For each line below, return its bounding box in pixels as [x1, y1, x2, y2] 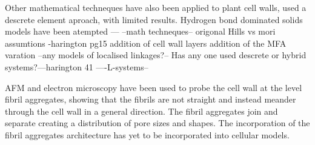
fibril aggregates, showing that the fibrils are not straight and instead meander [5, 93, 296, 106]
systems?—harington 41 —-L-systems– [5, 60, 148, 73]
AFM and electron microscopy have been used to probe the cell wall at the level [5, 81, 302, 93]
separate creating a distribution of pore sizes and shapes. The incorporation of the [5, 116, 310, 129]
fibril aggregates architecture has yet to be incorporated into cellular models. [5, 128, 290, 141]
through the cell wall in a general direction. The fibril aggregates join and [5, 104, 278, 117]
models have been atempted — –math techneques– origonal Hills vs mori [5, 25, 276, 38]
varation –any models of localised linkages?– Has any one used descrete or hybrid [5, 49, 307, 61]
